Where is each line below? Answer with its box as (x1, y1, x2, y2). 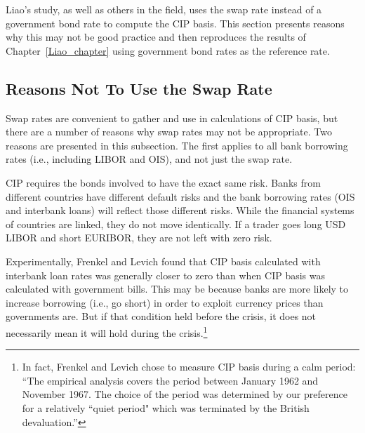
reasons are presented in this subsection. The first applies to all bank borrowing (6, 138, 348, 152)
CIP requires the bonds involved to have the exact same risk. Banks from (6, 175, 321, 189)
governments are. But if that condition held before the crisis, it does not (6, 309, 317, 324)
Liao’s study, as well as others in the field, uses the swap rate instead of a (6, 2, 322, 16)
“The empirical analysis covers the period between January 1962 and (22, 373, 319, 387)
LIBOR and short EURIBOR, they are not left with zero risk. (6, 230, 272, 245)
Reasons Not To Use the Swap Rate (6, 77, 272, 99)
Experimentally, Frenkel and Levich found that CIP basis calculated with (6, 253, 321, 268)
